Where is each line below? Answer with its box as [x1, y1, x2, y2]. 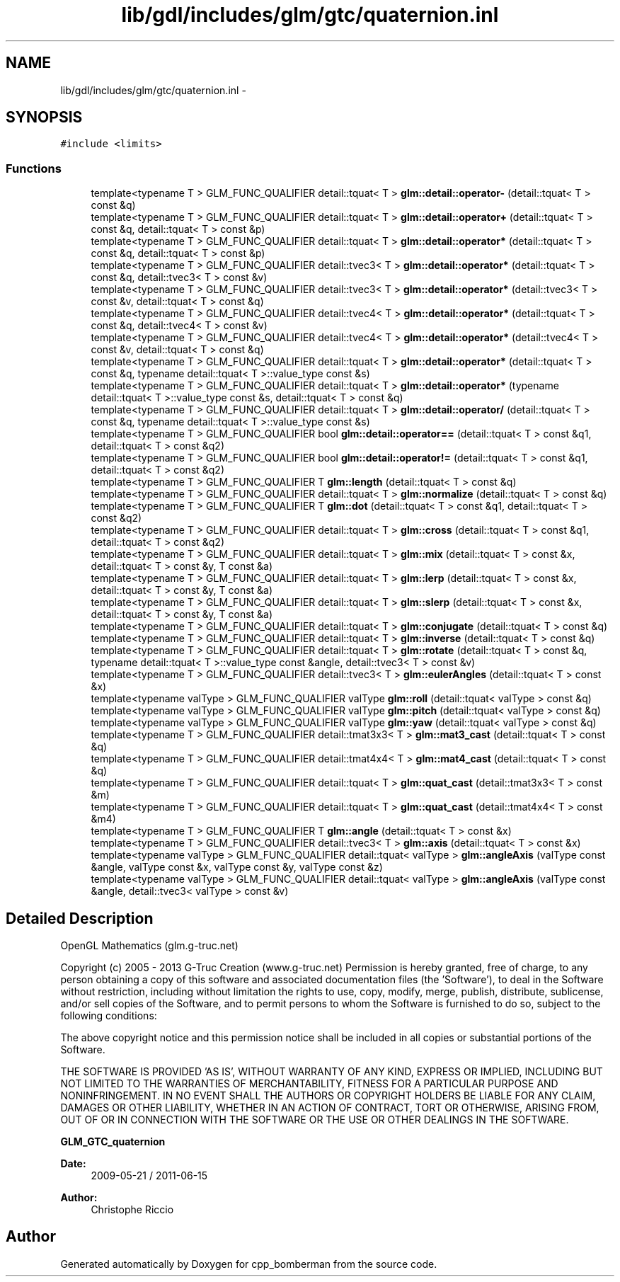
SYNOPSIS [6, 108, 83, 127]
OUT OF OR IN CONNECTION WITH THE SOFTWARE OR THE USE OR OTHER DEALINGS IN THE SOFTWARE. [60, 1114, 569, 1126]
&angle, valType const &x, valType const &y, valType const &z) [91, 861, 383, 874]
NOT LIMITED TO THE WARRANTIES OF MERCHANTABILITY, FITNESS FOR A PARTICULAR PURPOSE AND [60, 1077, 558, 1090]
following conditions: [60, 1009, 157, 1022]
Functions [6, 161, 62, 176]
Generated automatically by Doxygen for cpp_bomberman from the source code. [60, 1257, 437, 1270]
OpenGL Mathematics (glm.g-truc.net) [60, 939, 239, 952]
